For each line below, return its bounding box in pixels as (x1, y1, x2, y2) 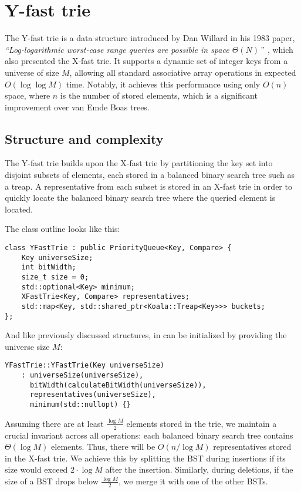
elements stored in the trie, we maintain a (126, 417, 277, 429)
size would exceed (5, 463, 68, 476)
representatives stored (213, 440, 292, 453)
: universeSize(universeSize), (21, 371, 144, 380)
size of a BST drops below (5, 474, 99, 487)
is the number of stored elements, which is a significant (60, 89, 258, 102)
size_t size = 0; (21, 273, 89, 282)
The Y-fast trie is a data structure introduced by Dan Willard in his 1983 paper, (5, 32, 295, 44)
